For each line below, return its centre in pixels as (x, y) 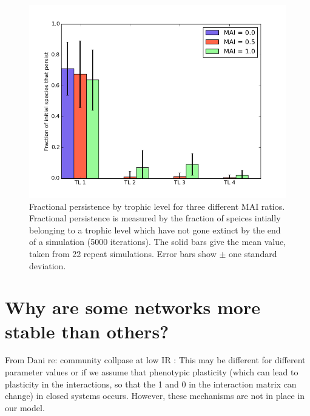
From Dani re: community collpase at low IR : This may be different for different (155, 360)
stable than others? (87, 331)
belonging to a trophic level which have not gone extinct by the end (155, 230)
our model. (25, 407)
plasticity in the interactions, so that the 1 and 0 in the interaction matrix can (151, 384)
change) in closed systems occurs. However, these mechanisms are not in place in (155, 396)
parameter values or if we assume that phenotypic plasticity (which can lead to (152, 372)
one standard (253, 253)
